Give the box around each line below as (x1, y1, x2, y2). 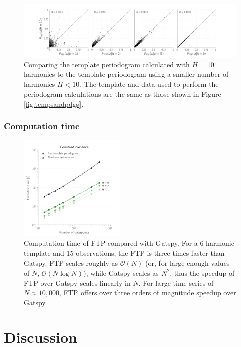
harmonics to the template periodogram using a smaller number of (24, 69, 229, 79)
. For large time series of (138, 277, 214, 288)
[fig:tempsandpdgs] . (24, 98, 84, 109)
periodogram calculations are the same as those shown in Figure (24, 89, 221, 99)
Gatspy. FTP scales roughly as (24, 257, 118, 268)
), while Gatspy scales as (83, 267, 159, 278)
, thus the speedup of (170, 267, 235, 278)
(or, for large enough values (145, 257, 230, 268)
